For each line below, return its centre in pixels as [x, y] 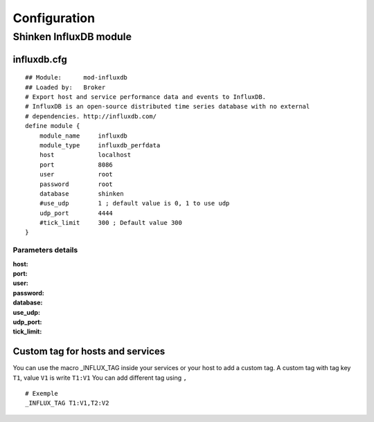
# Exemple [42, 394]
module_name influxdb [83, 136]
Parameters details [45, 250]
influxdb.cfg [40, 59]
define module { [53, 126]
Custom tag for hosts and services [89, 352]
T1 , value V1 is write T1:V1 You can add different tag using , [100, 378]
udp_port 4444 [76, 213]
